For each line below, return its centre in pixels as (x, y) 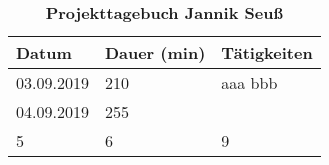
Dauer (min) (155, 52)
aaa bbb (249, 82)
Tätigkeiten (267, 52)
